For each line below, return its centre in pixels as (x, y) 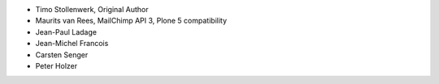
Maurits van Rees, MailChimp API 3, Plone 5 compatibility (131, 21)
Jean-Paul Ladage (66, 31)
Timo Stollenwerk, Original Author (92, 9)
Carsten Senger (62, 55)
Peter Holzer (56, 65)
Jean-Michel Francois (72, 44)
